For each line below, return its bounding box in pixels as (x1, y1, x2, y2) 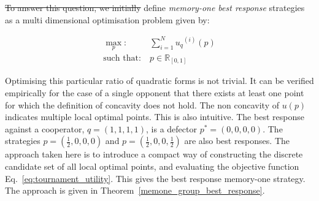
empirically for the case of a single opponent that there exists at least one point (5, 86, 304, 99)
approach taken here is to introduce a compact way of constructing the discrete (5, 148, 303, 161)
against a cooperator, (5, 122, 85, 135)
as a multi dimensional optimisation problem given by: (5, 13, 210, 26)
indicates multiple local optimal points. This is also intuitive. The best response (5, 110, 304, 123)
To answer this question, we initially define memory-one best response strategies (5, 1, 305, 13)
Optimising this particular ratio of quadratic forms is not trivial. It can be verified (5, 74, 314, 87)
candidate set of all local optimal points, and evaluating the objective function (5, 160, 299, 173)
